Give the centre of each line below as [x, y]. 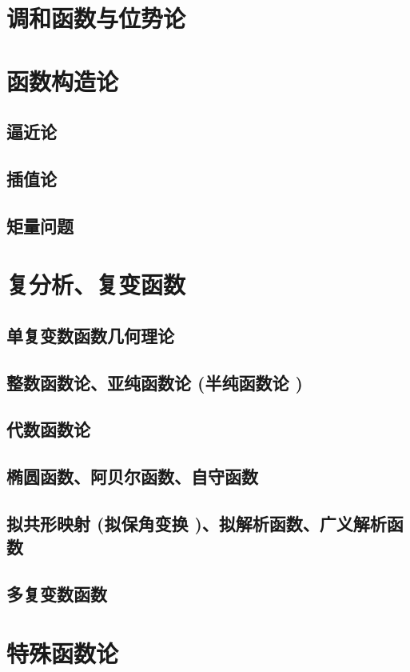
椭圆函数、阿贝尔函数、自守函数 [132, 476]
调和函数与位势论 [96, 18]
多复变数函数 [57, 594]
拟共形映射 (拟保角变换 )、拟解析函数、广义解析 [197, 523]
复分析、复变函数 [96, 284]
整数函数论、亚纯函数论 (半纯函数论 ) [155, 382]
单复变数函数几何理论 [90, 335]
